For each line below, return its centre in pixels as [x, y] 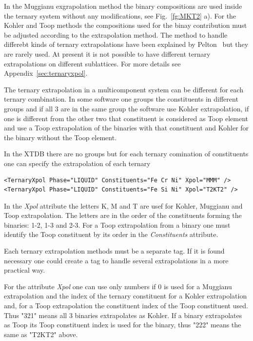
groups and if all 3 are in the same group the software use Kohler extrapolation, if [126, 108]
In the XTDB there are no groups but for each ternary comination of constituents [126, 154]
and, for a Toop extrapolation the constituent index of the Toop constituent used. [126, 306]
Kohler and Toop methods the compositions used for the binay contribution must [126, 25]
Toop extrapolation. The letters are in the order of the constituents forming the [123, 215]
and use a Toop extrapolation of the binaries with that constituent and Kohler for [126, 128]
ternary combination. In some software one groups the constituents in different [121, 99]
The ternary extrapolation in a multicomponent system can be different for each [124, 89]
